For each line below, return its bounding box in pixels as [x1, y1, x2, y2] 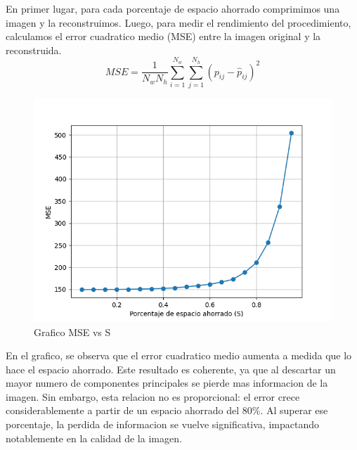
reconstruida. [6, 42, 62, 57]
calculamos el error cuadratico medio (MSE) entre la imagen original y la [6, 29, 321, 44]
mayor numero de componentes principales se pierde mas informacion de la [6, 375, 328, 390]
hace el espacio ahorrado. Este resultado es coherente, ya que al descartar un [6, 361, 336, 376]
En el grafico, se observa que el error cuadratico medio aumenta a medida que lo [6, 348, 352, 363]
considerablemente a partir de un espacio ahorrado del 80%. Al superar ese [6, 403, 328, 418]
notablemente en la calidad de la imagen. [6, 430, 182, 445]
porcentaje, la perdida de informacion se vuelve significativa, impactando [6, 417, 319, 432]
